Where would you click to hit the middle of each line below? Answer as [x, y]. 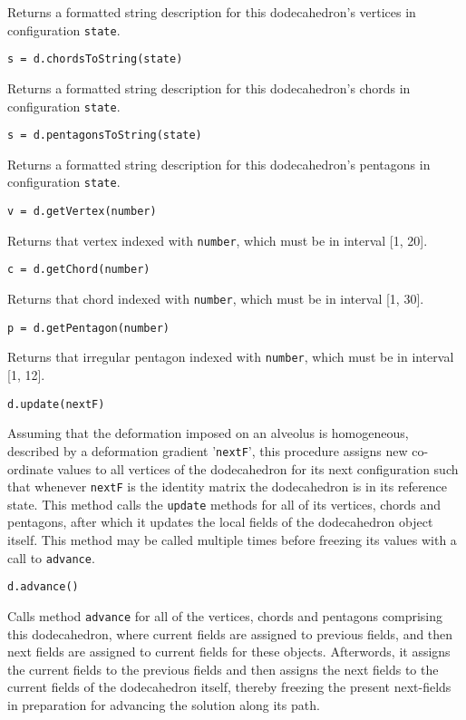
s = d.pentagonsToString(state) [105, 136]
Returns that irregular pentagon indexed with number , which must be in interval [231, 357]
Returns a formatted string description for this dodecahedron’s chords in [209, 88]
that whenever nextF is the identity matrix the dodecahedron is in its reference [227, 486]
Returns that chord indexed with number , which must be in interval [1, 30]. [216, 299]
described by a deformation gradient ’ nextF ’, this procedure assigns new [208, 450]
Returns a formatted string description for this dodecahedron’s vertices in [212, 12]
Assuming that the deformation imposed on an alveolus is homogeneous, [208, 433]
